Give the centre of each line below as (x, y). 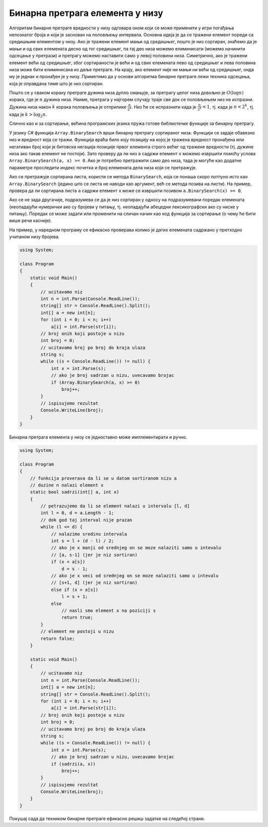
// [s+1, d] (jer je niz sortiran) (94, 583)
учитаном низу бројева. (34, 237)
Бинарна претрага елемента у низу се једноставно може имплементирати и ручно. (98, 437)
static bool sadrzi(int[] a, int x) (74, 492)
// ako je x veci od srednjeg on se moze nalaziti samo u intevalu (135, 576)
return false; (58, 638)
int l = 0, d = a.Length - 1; (77, 513)
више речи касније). (31, 221)
